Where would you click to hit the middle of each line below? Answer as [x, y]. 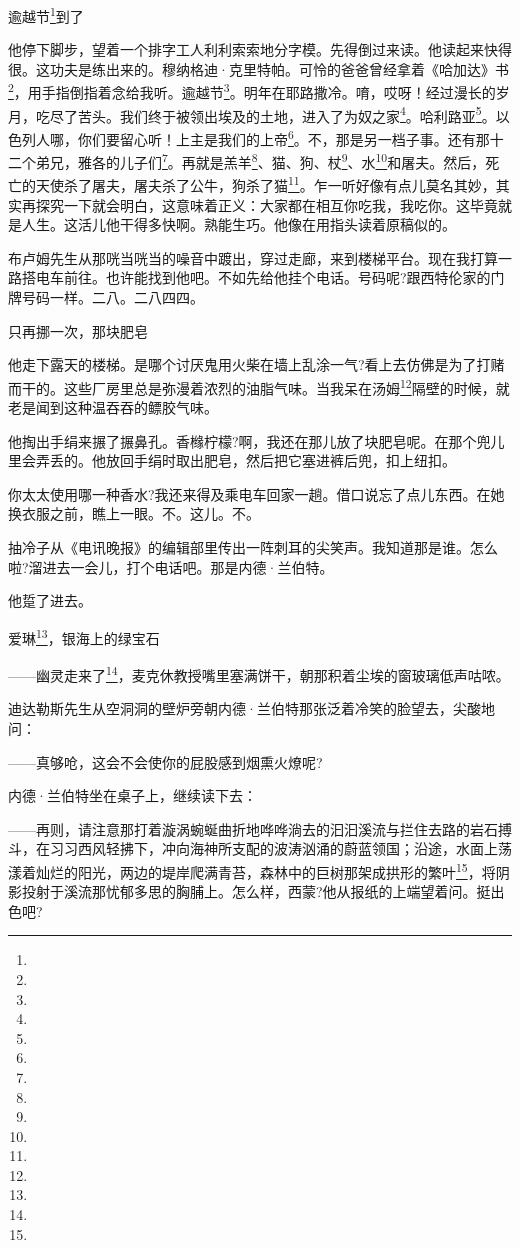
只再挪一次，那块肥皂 [78, 330]
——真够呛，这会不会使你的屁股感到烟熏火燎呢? [165, 761]
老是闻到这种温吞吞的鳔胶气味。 [113, 407]
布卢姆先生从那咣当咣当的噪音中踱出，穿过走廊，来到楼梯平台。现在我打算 [253, 257]
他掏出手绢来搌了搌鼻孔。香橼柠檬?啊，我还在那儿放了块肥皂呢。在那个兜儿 [256, 440]
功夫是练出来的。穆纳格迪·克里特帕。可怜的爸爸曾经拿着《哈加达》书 [279, 68]
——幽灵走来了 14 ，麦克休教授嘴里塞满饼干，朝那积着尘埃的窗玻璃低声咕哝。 [259, 673]
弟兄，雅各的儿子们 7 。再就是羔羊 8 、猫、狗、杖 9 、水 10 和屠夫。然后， [260, 160]
